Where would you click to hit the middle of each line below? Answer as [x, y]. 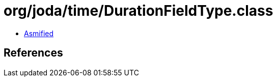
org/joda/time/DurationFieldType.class [138, 11]
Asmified [39, 33]
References [33, 53]
